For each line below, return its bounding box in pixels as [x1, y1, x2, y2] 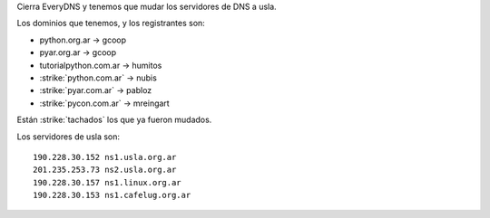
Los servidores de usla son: [16, 131, 121, 142]
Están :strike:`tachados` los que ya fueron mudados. [16, 114, 212, 126]
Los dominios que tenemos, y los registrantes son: [16, 18, 206, 29]
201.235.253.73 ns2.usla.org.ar [33, 165, 177, 175]
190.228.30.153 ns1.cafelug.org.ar [33, 190, 191, 201]
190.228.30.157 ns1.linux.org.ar [33, 177, 181, 187]
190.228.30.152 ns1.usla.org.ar [33, 152, 177, 162]
